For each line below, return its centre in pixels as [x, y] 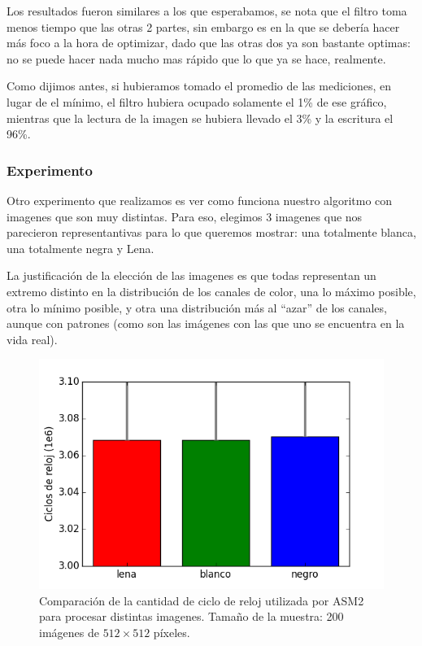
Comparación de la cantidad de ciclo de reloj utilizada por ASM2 [202, 600]
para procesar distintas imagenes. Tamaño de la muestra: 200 [191, 616]
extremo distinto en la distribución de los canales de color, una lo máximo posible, [211, 291]
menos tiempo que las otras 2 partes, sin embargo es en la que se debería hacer [203, 26]
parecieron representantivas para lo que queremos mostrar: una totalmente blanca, [211, 232]
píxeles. [172, 632]
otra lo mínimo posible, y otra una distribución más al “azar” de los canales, [197, 307]
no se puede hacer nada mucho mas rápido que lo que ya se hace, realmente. [196, 58]
